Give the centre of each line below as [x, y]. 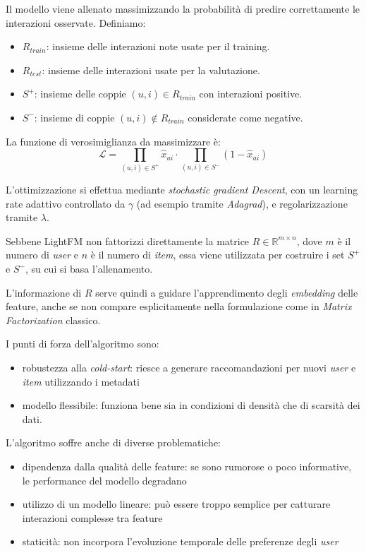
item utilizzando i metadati [81, 381]
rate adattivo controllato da [66, 203]
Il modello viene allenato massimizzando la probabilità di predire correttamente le [183, 8]
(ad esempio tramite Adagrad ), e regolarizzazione [242, 203]
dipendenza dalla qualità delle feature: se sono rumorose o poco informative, [187, 466]
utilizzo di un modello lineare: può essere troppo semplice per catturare [176, 504]
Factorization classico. [53, 320]
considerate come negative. [245, 117]
